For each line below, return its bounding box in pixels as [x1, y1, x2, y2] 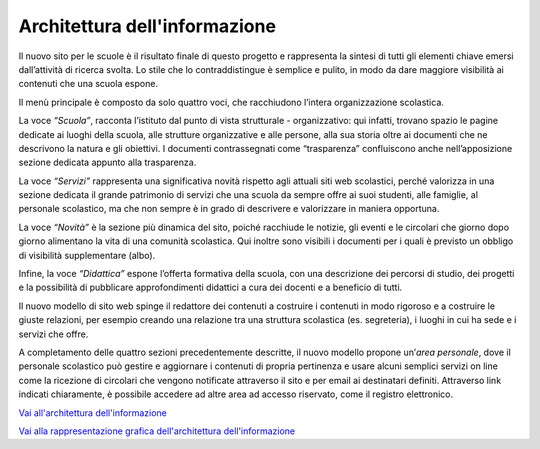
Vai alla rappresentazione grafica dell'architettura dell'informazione [18, 425, 295, 437]
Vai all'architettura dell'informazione [18, 406, 167, 419]
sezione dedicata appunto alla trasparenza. [18, 156, 197, 169]
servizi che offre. [18, 328, 89, 340]
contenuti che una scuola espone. [18, 78, 159, 90]
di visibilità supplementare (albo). [18, 249, 156, 261]
